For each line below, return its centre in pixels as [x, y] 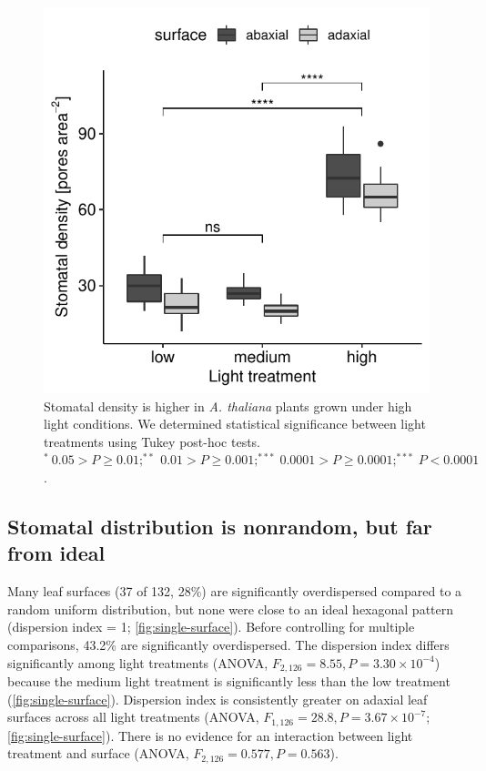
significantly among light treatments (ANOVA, [138, 662]
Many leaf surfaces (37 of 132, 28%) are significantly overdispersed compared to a [235, 591]
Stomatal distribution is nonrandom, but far [220, 526]
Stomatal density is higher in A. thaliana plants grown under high [228, 406]
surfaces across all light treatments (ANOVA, [133, 717]
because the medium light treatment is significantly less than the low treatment [229, 680]
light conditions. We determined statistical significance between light [235, 424]
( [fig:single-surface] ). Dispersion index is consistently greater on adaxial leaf [218, 699]
